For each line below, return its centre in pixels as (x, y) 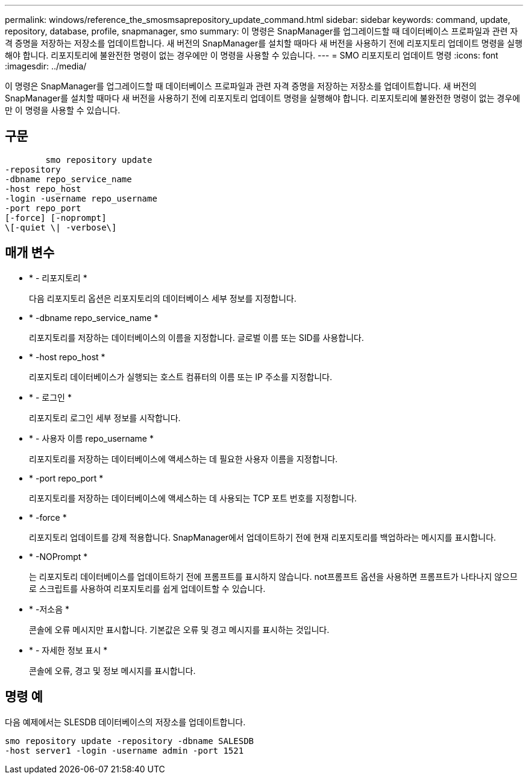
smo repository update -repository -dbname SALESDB (130, 741)
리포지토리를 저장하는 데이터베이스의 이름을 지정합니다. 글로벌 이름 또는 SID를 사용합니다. (196, 337)
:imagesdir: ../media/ (46, 66)
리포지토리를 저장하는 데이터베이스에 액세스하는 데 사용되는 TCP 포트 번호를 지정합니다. (193, 498)
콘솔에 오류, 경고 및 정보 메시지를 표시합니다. (112, 670)
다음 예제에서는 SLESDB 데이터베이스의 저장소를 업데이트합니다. (125, 722)
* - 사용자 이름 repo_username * (91, 438)
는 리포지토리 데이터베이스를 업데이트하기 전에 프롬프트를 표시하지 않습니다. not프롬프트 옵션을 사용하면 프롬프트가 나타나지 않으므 (273, 576)
